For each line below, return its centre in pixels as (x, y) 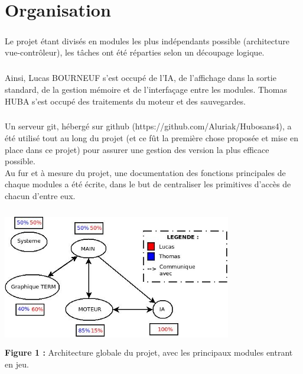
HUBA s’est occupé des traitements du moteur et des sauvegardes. (125, 101)
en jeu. (17, 364)
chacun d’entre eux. (40, 196)
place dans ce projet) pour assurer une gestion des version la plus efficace (137, 149)
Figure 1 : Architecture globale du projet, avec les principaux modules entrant (149, 352)
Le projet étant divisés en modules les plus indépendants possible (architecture (147, 40)
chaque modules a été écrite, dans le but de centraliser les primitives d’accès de (148, 184)
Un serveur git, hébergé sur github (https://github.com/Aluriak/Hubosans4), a (148, 126)
